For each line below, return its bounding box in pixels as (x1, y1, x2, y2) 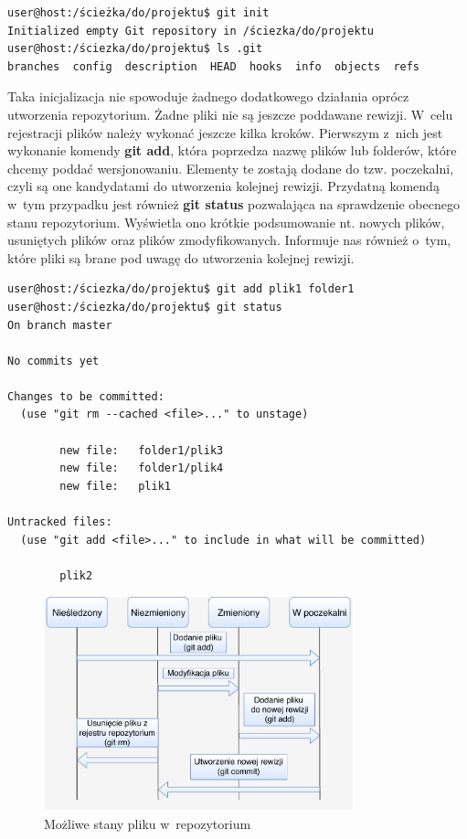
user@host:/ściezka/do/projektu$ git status (7, 300, 282, 313)
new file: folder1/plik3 (59, 443, 224, 457)
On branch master (7, 318, 112, 332)
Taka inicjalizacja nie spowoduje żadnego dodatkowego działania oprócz (7, 87, 409, 106)
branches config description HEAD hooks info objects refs (7, 59, 420, 73)
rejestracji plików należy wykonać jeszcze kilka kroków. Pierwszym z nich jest (7, 122, 443, 142)
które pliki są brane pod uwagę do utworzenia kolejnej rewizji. (7, 248, 355, 267)
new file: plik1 (59, 479, 171, 493)
